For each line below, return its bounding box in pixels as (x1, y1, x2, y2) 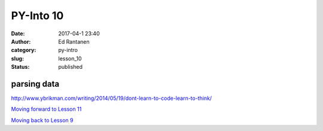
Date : (11, 30, 25, 37)
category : (11, 47, 36, 54)
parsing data (11, 78, 60, 89)
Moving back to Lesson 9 (11, 117, 74, 124)
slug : (11, 54, 24, 62)
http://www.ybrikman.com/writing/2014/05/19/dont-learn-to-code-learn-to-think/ (11, 95, 212, 102)
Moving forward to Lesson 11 (11, 105, 82, 113)
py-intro (58, 47, 78, 54)
